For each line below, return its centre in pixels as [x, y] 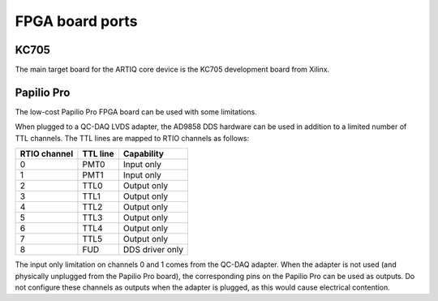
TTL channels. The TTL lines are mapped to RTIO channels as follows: [132, 138]
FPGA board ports [76, 21]
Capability [143, 154]
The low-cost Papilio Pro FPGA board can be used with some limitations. [136, 112]
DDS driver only [153, 250]
